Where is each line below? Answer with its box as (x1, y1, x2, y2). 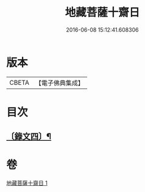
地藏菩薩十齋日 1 (6, 179, 48, 187)
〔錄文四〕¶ (6, 132, 52, 142)
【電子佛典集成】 (35, 79, 84, 87)
